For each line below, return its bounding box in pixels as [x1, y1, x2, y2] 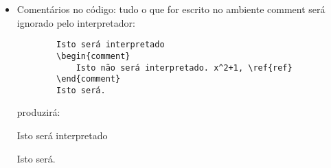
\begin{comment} [56, 51, 130, 61]
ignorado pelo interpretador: [16, 15, 135, 29]
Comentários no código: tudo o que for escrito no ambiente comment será [16, 2, 326, 16]
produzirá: [16, 105, 60, 119]
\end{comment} [56, 74, 121, 84]
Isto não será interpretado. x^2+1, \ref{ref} [76, 62, 293, 73]
